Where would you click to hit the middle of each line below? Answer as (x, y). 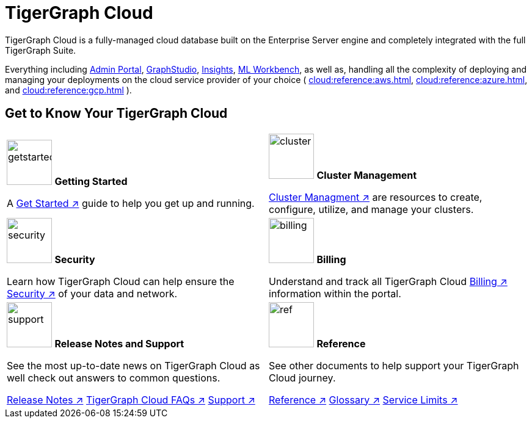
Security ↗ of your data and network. (92, 293)
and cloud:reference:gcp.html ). (68, 90)
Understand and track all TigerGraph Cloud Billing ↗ (388, 281)
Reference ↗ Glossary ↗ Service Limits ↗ (363, 399)
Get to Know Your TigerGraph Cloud (116, 114)
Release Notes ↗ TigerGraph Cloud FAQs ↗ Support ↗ (131, 399)
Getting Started (91, 181)
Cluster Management (367, 175)
